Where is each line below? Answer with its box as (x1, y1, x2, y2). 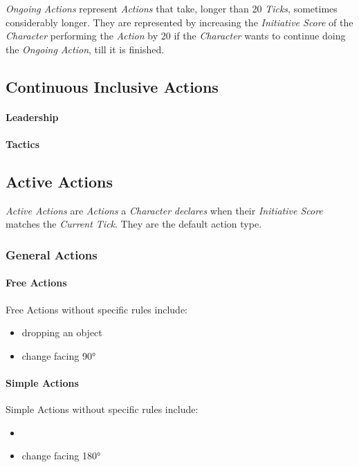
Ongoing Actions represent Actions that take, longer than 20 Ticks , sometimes (6, 1, 338, 15)
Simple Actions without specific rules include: (6, 402, 199, 416)
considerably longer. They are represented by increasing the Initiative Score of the (6, 15, 353, 29)
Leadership (6, 109, 59, 124)
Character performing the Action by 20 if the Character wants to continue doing (6, 28, 346, 43)
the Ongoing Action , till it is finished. (6, 42, 165, 56)
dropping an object (21, 325, 102, 340)
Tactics (6, 136, 40, 151)
